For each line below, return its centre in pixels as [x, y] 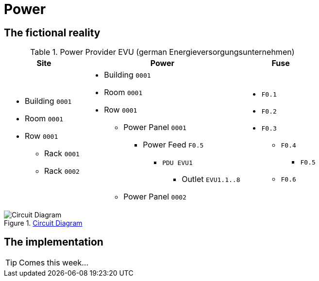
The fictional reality [52, 33]
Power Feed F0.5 [173, 145]
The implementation [54, 242]
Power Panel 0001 [155, 127]
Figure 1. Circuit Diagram [43, 223]
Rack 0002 [62, 171]
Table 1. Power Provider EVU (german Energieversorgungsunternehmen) [162, 52]
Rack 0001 [62, 153]
